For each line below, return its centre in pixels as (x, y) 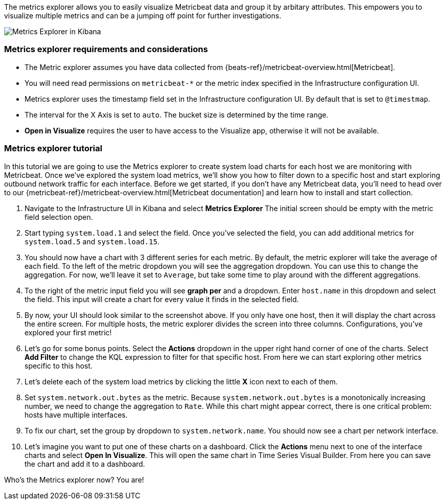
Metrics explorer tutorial (53, 148)
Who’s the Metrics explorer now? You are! (74, 479)
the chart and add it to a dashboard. (85, 464)
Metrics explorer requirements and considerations (106, 49)
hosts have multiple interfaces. (76, 415)
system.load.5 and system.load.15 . (92, 241)
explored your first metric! (68, 332)
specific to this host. (59, 365)
